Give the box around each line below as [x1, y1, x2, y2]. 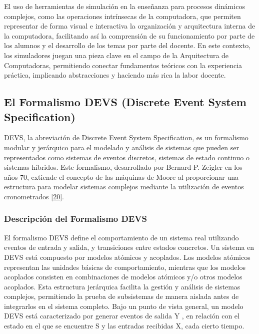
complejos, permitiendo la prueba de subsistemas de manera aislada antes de [4, 291, 239, 301]
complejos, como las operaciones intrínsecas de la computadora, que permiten [4, 11, 241, 21]
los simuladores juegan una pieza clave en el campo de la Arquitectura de [4, 50, 229, 60]
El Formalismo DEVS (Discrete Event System [4, 94, 246, 110]
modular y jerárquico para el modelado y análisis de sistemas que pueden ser [4, 142, 239, 152]
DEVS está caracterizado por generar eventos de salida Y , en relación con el [4, 310, 239, 321]
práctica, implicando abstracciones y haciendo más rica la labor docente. [4, 70, 226, 80]
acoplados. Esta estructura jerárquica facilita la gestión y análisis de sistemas [4, 281, 240, 291]
